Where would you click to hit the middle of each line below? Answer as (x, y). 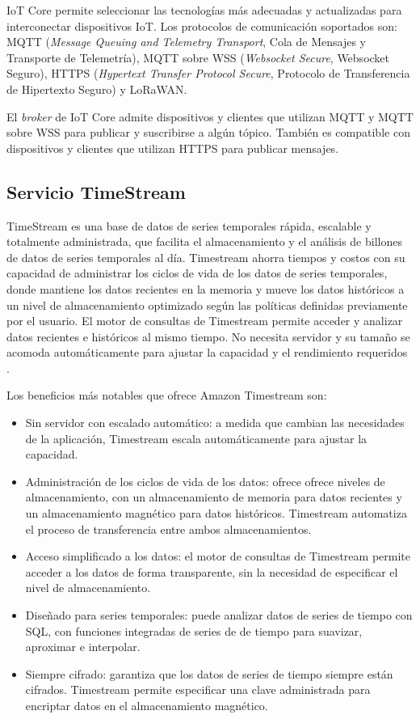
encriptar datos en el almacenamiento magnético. (147, 705)
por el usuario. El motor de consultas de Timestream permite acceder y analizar (205, 321)
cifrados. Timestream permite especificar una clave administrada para (198, 689)
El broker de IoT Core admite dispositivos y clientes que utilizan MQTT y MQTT (210, 116)
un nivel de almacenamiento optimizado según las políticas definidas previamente (207, 305)
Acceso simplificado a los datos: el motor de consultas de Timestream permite (218, 556)
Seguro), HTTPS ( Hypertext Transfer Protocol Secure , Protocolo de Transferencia (208, 73)
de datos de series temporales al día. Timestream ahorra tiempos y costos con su (206, 257)
